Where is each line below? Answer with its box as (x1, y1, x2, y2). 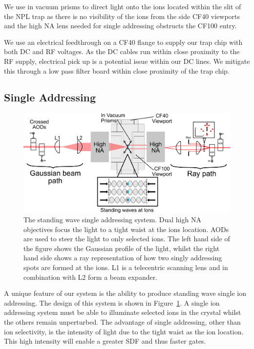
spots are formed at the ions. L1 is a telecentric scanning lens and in (23, 262, 228, 272)
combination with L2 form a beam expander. (23, 271, 158, 282)
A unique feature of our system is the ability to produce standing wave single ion (4, 288, 246, 298)
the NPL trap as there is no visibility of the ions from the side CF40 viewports (4, 11, 240, 21)
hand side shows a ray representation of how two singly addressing (23, 252, 222, 263)
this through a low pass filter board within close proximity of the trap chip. (4, 65, 230, 76)
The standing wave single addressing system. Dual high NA (23, 214, 201, 225)
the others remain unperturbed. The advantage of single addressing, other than (4, 317, 241, 327)
